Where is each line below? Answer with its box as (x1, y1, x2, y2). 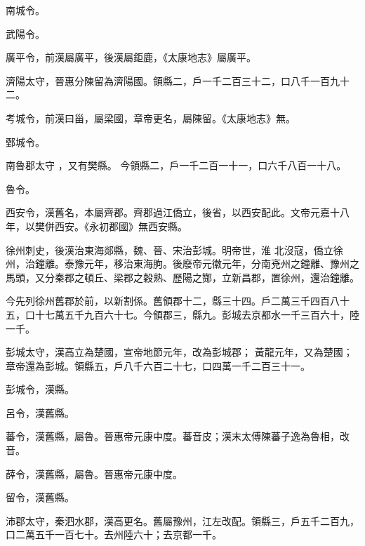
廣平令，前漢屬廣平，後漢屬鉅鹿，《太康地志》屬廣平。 (6, 50, 256, 65)
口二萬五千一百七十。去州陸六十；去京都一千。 (6, 527, 222, 542)
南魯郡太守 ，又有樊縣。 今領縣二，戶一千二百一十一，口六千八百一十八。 (6, 158, 347, 173)
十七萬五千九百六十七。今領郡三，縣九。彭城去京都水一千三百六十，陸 (34, 307, 359, 321)
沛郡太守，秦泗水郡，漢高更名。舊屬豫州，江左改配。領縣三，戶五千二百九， (6, 513, 359, 528)
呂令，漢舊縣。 (6, 405, 74, 420)
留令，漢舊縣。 (6, 490, 74, 505)
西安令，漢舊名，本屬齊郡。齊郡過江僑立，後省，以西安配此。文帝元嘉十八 (6, 205, 350, 220)
